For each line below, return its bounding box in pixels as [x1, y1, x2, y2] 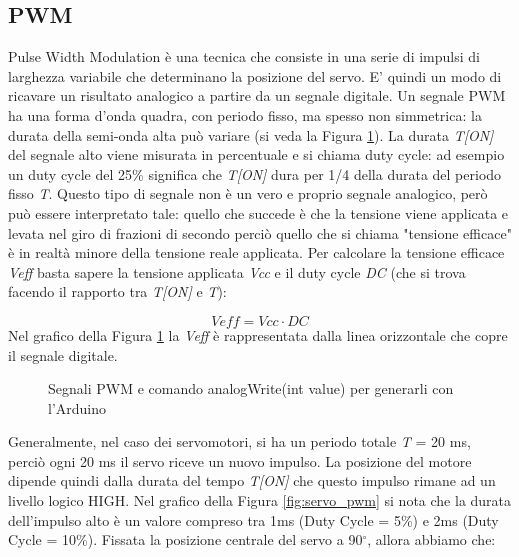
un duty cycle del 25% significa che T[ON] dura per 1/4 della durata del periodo [8, 163, 502, 184]
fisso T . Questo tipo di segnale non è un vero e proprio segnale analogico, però [8, 183, 488, 204]
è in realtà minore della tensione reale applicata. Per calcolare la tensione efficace [8, 242, 505, 263]
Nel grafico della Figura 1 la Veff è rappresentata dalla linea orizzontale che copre [8, 324, 508, 345]
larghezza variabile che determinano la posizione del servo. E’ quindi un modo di [8, 65, 502, 86]
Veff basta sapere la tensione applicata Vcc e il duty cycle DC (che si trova [8, 261, 466, 282]
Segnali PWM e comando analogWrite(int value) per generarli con [48, 378, 454, 399]
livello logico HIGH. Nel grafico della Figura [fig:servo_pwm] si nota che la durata [8, 490, 512, 511]
